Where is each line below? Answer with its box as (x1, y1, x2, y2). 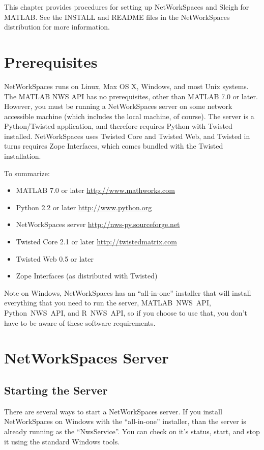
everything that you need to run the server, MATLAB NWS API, (4, 297, 211, 308)
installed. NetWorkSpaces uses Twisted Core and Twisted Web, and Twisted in (4, 130, 250, 141)
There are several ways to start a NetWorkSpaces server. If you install (4, 406, 222, 416)
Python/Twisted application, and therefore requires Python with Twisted (4, 121, 232, 131)
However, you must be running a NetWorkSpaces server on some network (4, 101, 232, 111)
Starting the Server (4, 382, 108, 398)
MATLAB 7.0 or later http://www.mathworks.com (16, 185, 175, 195)
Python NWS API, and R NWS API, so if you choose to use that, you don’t (4, 307, 247, 318)
